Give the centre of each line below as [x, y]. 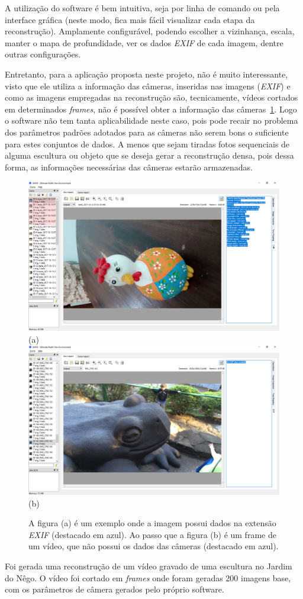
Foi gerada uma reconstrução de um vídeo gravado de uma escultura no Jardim [149, 566]
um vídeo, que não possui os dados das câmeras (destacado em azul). [154, 546]
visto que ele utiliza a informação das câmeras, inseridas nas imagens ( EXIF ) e [148, 86]
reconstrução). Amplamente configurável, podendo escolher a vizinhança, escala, [150, 31]
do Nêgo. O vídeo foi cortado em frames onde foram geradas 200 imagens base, [148, 577]
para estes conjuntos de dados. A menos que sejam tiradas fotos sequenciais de [147, 144]
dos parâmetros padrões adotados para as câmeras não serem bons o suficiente [147, 132]
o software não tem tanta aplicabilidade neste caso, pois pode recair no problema [151, 120]
